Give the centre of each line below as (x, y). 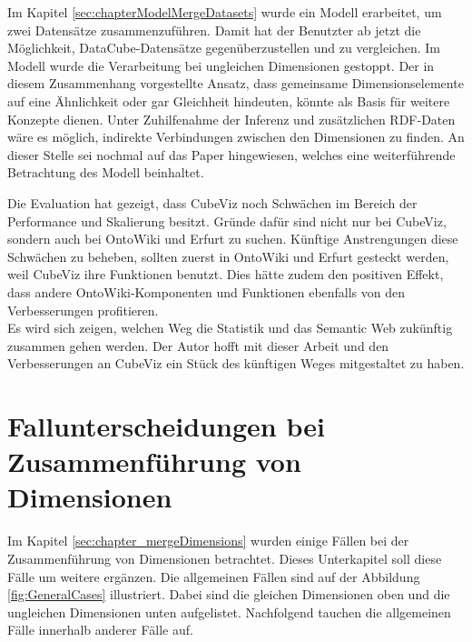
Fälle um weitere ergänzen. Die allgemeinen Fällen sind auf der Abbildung (214, 576)
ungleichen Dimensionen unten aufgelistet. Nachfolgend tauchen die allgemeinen (229, 612)
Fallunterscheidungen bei (166, 426)
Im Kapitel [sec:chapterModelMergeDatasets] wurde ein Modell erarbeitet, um (225, 12)
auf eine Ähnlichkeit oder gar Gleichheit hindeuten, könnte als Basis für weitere (229, 100)
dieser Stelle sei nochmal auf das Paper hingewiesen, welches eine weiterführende (231, 154)
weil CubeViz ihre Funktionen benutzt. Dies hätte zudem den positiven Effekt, (226, 274)
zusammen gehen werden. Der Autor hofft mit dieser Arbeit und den (198, 345)
